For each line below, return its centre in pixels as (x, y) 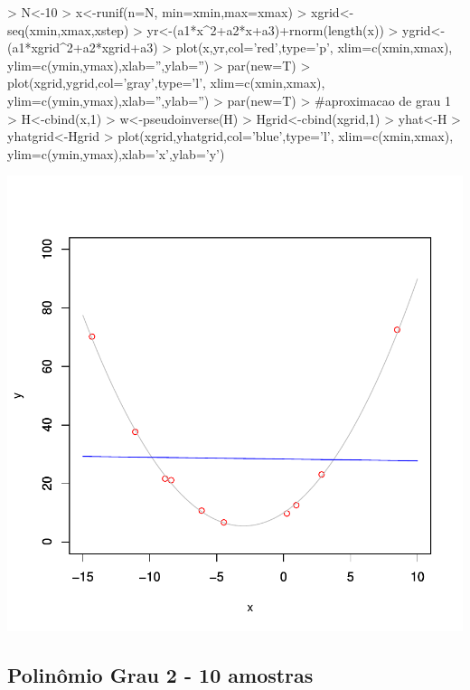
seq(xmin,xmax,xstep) (68, 29)
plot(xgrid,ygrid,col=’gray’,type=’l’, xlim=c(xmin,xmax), (166, 83)
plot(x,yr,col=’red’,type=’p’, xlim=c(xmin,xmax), (314, 47)
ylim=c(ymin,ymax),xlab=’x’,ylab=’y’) (116, 153)
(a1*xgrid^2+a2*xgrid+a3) (83, 47)
